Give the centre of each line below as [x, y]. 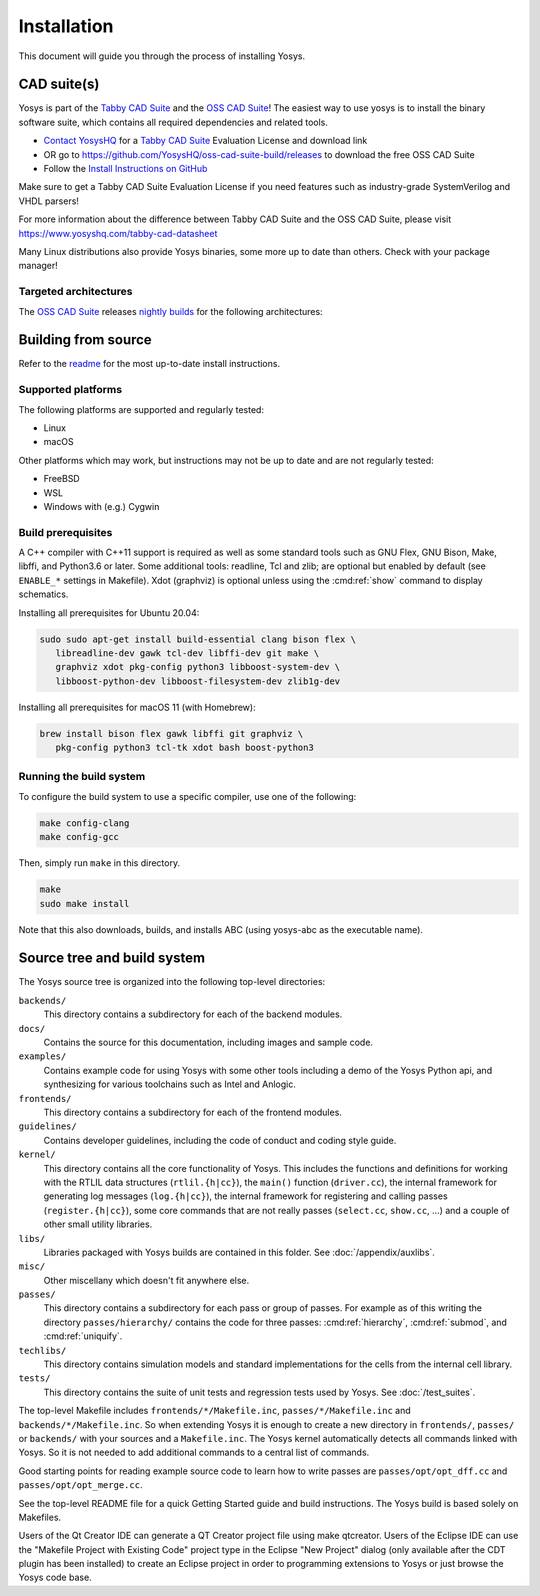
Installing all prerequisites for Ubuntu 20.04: [109, 612]
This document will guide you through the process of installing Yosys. [161, 56]
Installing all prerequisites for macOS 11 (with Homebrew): [137, 707]
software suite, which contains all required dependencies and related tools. [173, 122]
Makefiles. [40, 1517]
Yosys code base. [55, 1577]
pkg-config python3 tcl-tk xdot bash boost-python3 [184, 748]
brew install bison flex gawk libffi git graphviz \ [171, 733]
